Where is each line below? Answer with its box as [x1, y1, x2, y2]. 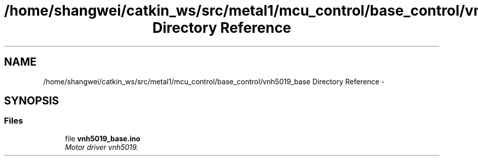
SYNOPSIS [4, 94, 59, 108]
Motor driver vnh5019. [65, 142, 139, 151]
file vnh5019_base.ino [65, 134, 141, 143]
